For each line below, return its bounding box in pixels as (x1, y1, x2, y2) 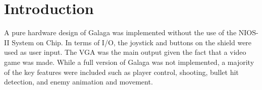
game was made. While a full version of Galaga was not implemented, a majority (4, 56, 254, 67)
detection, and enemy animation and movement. (4, 76, 153, 87)
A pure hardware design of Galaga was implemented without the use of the (4, 27, 237, 38)
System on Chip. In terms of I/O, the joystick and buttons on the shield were (12, 37, 252, 47)
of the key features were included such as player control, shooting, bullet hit (4, 66, 239, 77)
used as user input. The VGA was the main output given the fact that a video (4, 47, 246, 57)
